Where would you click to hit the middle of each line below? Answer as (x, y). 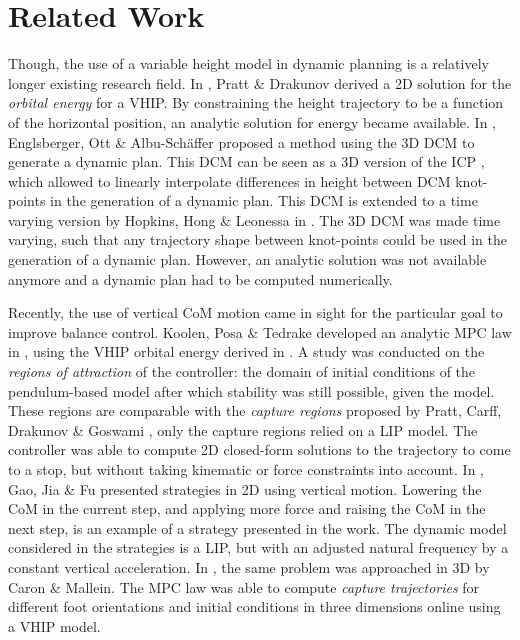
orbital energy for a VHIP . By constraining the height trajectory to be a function (256, 102)
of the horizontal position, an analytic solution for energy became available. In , (252, 121)
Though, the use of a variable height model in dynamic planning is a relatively (248, 63)
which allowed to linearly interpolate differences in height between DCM (229, 180)
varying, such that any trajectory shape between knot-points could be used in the (257, 239)
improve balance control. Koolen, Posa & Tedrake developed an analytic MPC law (260, 331)
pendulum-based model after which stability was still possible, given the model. (251, 390)
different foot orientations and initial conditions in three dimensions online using (254, 606)
